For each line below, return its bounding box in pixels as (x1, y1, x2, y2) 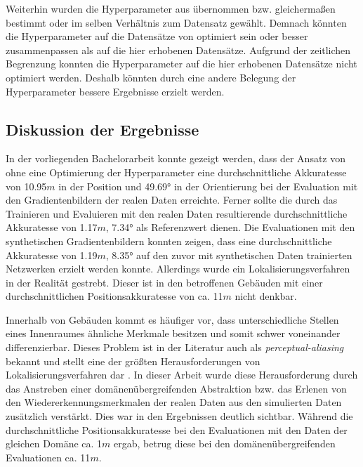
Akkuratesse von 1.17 (6, 220, 98, 235)
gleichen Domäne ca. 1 (6, 436, 103, 451)
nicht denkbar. (235, 289, 297, 303)
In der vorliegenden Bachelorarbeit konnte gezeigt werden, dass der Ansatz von (6, 151, 346, 166)
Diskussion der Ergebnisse (6, 118, 199, 140)
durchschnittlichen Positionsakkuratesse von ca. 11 (6, 289, 223, 303)
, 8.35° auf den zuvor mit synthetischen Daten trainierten (105, 247, 352, 262)
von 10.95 (6, 178, 47, 193)
